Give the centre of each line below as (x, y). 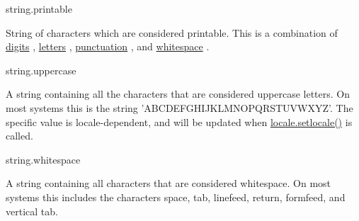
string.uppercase (41, 70)
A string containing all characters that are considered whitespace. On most (169, 183)
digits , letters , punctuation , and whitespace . (108, 46)
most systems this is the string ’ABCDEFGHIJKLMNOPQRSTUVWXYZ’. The (179, 107)
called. (19, 136)
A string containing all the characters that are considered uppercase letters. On (178, 94)
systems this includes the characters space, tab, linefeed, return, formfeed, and (176, 197)
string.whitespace (43, 159)
